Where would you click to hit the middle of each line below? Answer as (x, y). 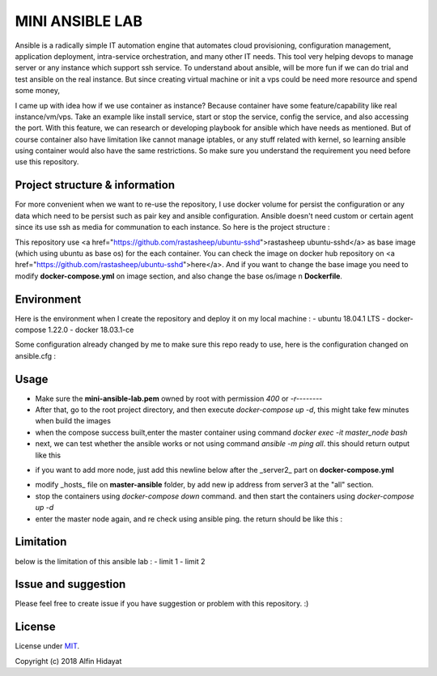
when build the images (73, 421)
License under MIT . (47, 646)
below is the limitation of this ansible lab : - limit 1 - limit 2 (110, 561)
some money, (38, 91)
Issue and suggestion (70, 584)
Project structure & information (95, 185)
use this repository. (47, 162)
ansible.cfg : (36, 355)
